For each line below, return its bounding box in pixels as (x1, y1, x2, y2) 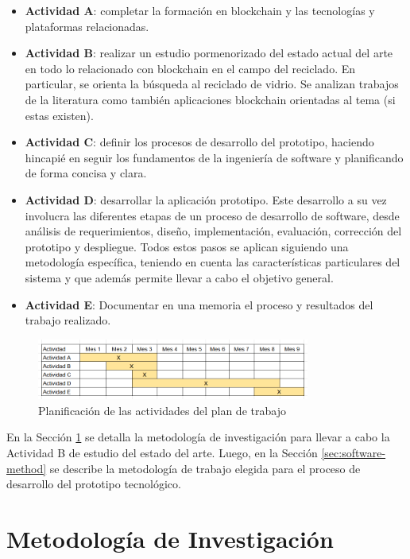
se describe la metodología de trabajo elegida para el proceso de (49, 460, 361, 476)
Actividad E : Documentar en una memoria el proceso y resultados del (25, 296, 373, 312)
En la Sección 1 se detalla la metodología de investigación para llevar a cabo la (6, 429, 390, 445)
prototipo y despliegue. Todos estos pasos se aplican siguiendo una (25, 238, 349, 254)
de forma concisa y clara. (25, 165, 147, 181)
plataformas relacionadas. (25, 17, 149, 34)
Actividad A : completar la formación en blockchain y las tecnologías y (25, 2, 375, 18)
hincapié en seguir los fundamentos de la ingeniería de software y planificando (25, 149, 404, 165)
